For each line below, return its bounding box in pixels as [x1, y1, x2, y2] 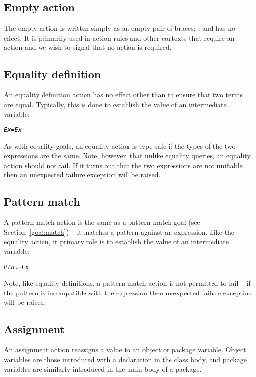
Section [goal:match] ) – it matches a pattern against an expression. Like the [4, 226, 235, 237]
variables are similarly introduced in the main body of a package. [4, 364, 202, 374]
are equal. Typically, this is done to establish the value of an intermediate [4, 99, 227, 109]
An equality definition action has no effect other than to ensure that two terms [4, 89, 243, 100]
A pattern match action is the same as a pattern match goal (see [4, 217, 200, 227]
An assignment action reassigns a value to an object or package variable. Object [4, 344, 246, 355]
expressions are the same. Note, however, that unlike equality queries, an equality [4, 150, 251, 161]
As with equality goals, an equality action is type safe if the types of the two [4, 140, 236, 151]
